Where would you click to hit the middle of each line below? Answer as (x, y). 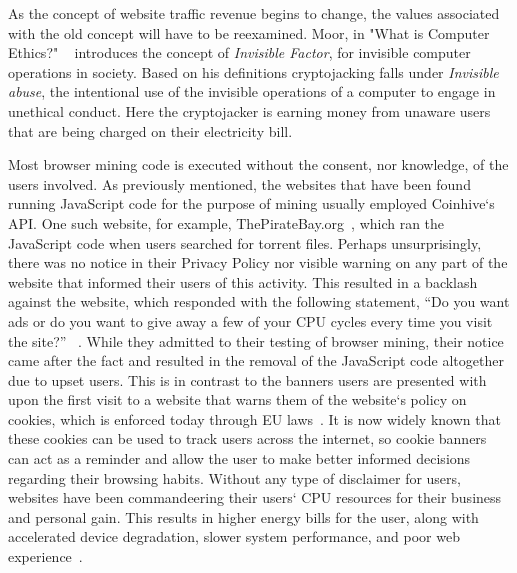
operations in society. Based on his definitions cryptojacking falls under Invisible (253, 71)
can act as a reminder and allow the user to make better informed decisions (239, 458)
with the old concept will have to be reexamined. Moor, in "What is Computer (249, 32)
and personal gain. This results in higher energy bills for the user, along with (243, 516)
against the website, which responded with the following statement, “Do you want (259, 301)
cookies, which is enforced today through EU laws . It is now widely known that (254, 418)
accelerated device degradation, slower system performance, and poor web (234, 536)
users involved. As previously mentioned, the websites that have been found (239, 183)
